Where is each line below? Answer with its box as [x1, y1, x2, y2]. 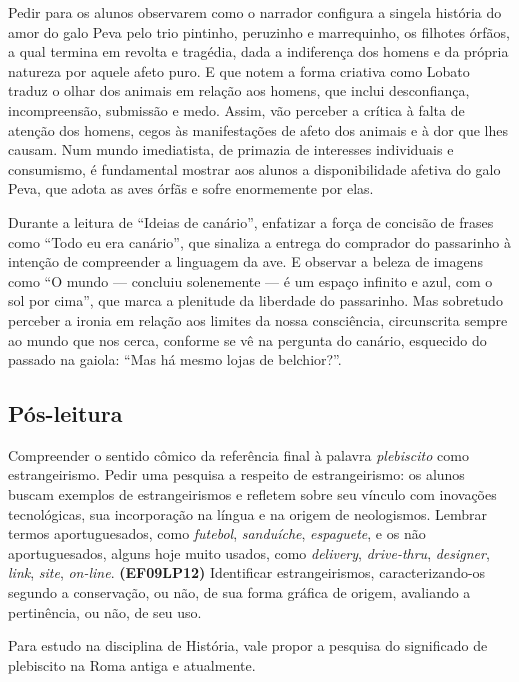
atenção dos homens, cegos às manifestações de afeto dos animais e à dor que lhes [8, 119, 508, 140]
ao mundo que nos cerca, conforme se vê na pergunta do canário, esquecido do [8, 329, 487, 350]
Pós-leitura [8, 398, 123, 429]
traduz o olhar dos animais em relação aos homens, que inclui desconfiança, [8, 80, 470, 101]
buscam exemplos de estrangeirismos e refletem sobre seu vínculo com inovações [8, 484, 497, 505]
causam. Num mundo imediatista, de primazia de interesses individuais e [8, 139, 454, 160]
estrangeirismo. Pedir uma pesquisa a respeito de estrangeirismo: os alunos [8, 464, 465, 485]
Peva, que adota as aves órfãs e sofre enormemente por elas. [8, 178, 374, 199]
